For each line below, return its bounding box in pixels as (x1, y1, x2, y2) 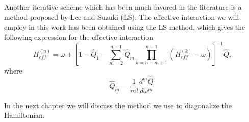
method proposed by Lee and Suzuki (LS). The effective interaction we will (4, 11, 239, 22)
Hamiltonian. (4, 110, 45, 120)
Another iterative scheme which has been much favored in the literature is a (4, 2, 242, 12)
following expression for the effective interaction (4, 31, 153, 42)
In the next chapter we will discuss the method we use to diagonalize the (4, 100, 232, 110)
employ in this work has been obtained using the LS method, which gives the (4, 21, 245, 32)
